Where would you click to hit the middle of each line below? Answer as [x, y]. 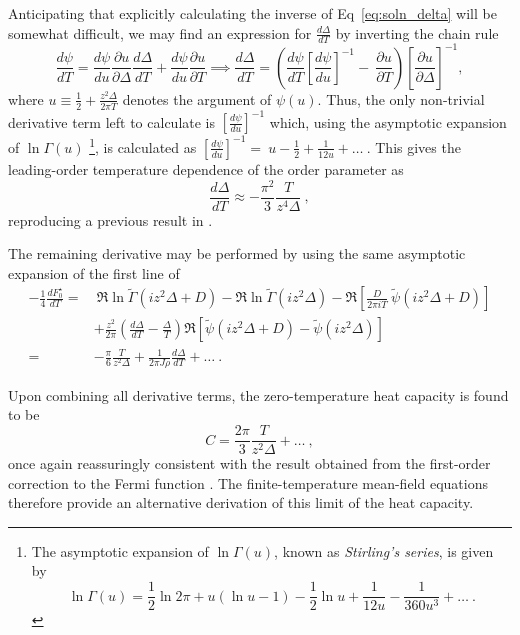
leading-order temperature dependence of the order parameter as [206, 168]
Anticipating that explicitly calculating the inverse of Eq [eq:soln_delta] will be [252, 13]
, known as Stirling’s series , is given [384, 550]
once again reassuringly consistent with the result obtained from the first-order [249, 463]
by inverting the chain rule [417, 32]
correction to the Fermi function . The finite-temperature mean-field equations [248, 482]
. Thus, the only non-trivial [401, 98]
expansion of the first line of [94, 272]
